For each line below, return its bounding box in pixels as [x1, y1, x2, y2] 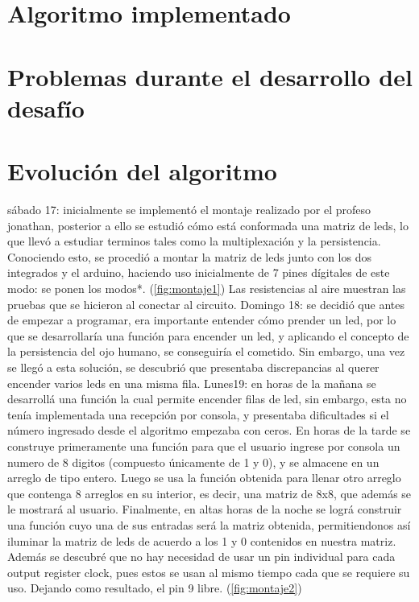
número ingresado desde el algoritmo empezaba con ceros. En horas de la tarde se [7, 422, 411, 439]
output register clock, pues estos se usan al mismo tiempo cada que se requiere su [7, 563, 410, 580]
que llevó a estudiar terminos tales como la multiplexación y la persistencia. [7, 233, 381, 249]
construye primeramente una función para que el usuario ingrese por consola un [7, 437, 400, 454]
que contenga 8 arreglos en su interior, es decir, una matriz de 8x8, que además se [7, 484, 412, 501]
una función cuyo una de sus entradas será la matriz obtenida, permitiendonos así [7, 516, 411, 533]
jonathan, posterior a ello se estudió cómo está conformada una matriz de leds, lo [7, 216, 409, 233]
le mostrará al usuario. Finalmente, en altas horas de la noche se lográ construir [7, 501, 402, 517]
